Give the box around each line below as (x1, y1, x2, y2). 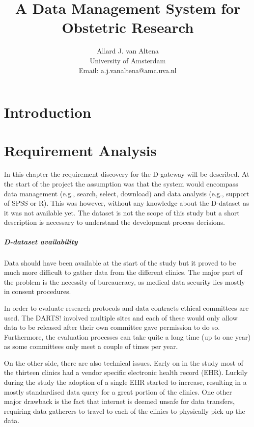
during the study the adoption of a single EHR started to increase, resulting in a (4, 377, 247, 387)
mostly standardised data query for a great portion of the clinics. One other (4, 386, 232, 397)
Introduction (4, 102, 91, 122)
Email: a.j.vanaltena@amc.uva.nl (79, 65, 177, 75)
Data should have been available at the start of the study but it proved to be (4, 257, 236, 267)
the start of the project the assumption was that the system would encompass (4, 179, 238, 188)
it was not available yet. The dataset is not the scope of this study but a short (4, 207, 240, 217)
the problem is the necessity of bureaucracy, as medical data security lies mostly (4, 276, 245, 287)
